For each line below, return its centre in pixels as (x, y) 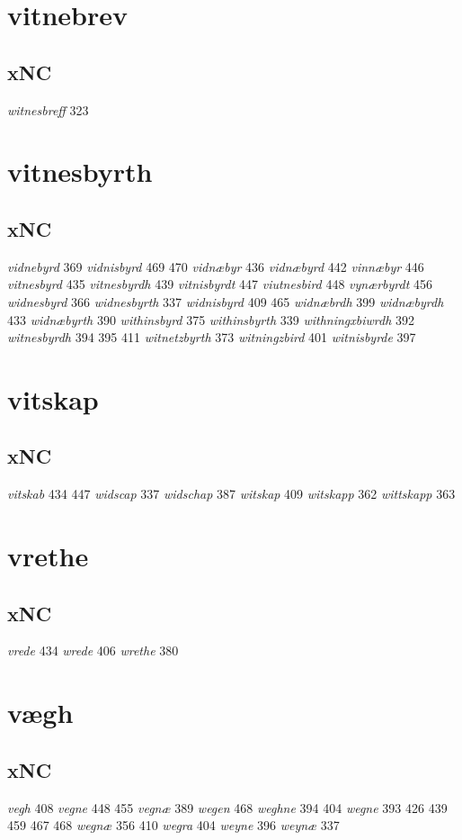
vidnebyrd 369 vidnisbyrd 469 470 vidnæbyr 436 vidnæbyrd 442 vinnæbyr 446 (216, 266)
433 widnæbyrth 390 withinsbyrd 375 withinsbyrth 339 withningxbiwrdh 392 (211, 319)
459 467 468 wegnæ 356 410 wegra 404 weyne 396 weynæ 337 (173, 825)
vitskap (53, 398)
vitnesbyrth (80, 172)
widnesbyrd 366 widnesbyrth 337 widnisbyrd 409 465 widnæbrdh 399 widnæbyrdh (226, 301)
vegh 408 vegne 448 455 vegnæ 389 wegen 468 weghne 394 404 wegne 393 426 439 (227, 807)
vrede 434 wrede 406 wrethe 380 (93, 650)
